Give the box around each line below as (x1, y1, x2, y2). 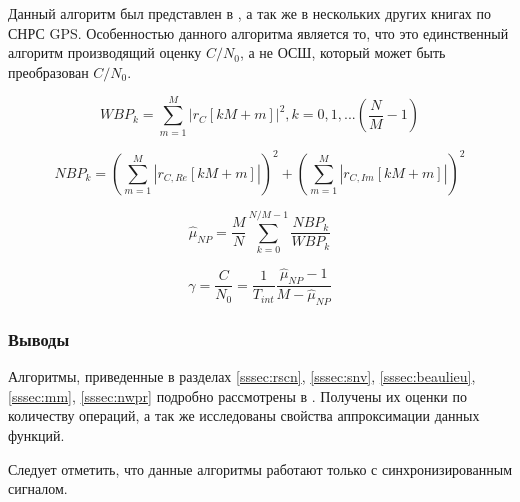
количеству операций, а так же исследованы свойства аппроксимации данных (8, 405, 480, 426)
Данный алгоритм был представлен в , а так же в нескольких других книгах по (8, 3, 492, 23)
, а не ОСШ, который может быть (239, 42, 446, 63)
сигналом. (8, 478, 68, 499)
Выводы (8, 326, 70, 351)
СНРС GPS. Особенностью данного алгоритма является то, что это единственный (8, 22, 509, 43)
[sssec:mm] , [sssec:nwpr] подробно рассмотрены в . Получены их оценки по (8, 385, 467, 406)
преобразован (8, 61, 89, 82)
